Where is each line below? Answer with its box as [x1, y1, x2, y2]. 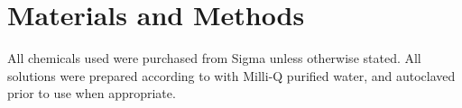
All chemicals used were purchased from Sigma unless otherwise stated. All [7, 49, 421, 67]
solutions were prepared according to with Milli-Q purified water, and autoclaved [7, 66, 456, 85]
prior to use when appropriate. [7, 84, 176, 103]
